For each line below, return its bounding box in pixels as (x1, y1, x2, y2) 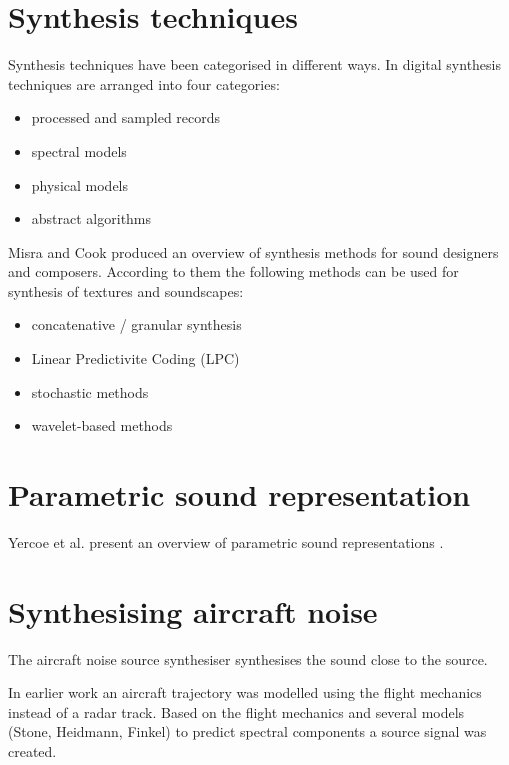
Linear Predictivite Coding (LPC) (31, 348, 240, 369)
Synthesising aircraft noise (8, 590, 378, 631)
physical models (31, 174, 129, 195)
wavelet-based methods (31, 415, 173, 436)
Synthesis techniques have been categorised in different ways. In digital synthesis (8, 54, 502, 75)
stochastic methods (31, 381, 149, 402)
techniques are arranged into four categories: (8, 73, 280, 94)
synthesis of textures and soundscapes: (8, 280, 244, 301)
